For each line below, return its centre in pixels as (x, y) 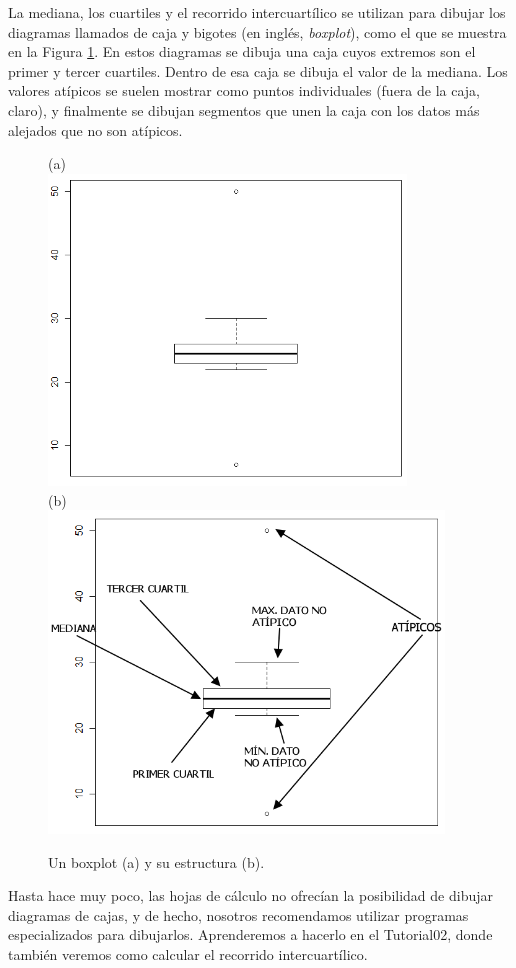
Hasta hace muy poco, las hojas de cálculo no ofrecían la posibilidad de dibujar (250, 895)
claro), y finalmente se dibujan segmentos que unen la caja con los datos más (244, 109)
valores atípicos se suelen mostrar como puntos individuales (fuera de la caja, (244, 90)
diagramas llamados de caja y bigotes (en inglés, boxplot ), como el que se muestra (257, 31)
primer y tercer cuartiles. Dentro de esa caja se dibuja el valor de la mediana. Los (258, 70)
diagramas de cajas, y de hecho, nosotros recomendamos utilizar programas (238, 914)
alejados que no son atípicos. (95, 129)
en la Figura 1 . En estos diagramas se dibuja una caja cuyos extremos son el (242, 51)
